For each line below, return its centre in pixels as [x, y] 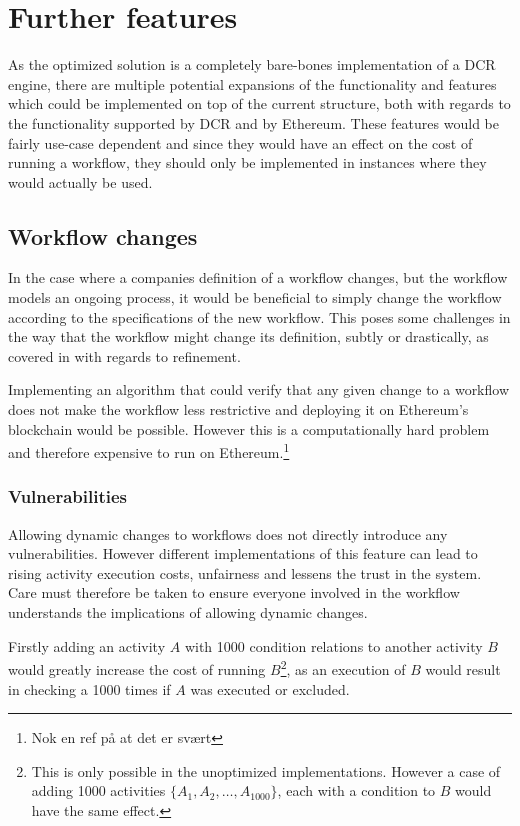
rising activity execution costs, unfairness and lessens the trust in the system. [245, 572]
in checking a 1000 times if [89, 688]
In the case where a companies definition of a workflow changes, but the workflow [258, 277]
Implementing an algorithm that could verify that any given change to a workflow [259, 389]
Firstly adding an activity [87, 645]
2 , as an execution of [343, 667]
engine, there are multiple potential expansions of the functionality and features [252, 83]
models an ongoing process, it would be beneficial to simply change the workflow [255, 297]
